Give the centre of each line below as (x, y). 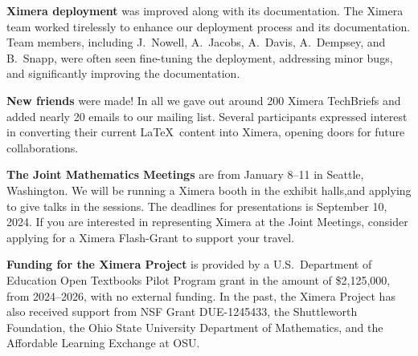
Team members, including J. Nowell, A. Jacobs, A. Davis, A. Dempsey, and (196, 42)
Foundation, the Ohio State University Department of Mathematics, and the (195, 327)
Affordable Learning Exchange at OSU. (103, 343)
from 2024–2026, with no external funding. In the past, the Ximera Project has (201, 295)
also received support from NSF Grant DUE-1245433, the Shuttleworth (182, 311)
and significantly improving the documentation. (123, 73)
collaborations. (43, 147)
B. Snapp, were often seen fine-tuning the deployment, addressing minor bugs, (200, 57)
